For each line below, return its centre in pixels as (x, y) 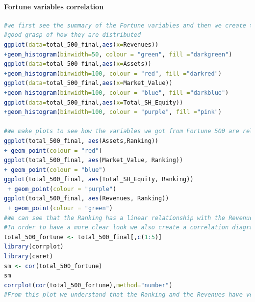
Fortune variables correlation (54, 6)
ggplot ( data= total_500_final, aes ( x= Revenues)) (81, 44)
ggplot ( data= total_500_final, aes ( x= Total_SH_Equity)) (94, 102)
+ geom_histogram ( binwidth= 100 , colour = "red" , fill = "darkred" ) (113, 73)
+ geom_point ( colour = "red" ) (53, 151)
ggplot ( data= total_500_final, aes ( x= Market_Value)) (88, 83)
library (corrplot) (34, 247)
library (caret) (29, 257)
